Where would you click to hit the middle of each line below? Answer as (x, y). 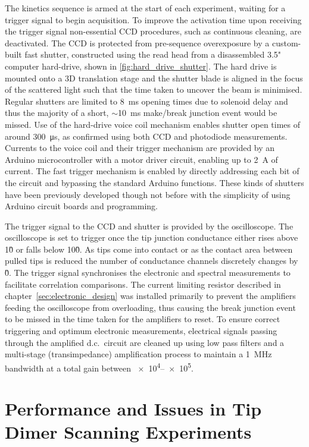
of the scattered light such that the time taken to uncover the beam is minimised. (154, 89)
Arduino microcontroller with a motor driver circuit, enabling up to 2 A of (141, 159)
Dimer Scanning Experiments (128, 432)
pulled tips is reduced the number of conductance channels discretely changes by (152, 261)
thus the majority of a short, (57, 113)
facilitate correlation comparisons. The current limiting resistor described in (143, 284)
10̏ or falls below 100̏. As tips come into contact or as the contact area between (149, 249)
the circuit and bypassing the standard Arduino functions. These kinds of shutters (154, 182)
